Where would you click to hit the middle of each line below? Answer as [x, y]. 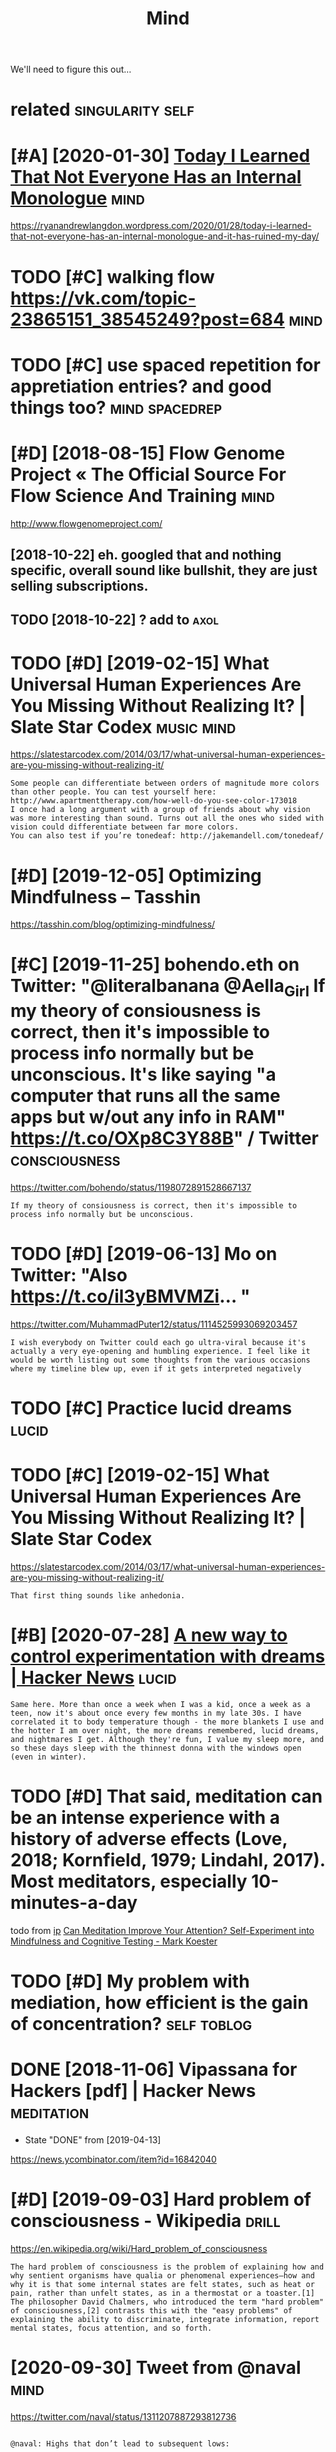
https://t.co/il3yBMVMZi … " [130, 1296]
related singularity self [102, 109]
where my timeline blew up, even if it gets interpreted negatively [156, 1368]
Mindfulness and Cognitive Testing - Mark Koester [114, 1941]
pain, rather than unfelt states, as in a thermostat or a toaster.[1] [162, 2293]
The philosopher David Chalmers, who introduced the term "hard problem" [167, 2302]
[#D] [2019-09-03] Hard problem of [161, 2199]
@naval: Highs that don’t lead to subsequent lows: [120, 2443]
